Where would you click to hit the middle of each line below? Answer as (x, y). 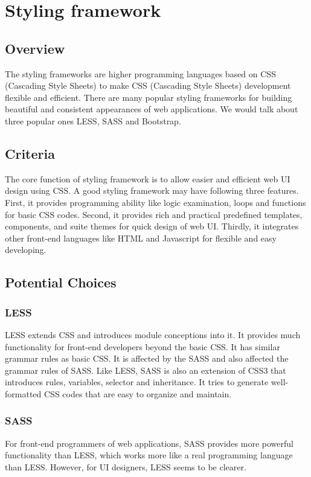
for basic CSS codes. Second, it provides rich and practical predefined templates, (154, 214)
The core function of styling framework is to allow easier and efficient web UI (148, 178)
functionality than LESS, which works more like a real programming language (149, 455)
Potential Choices (61, 282)
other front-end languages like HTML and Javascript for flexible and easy (141, 238)
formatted (23, 393)
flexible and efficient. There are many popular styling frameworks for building (149, 97)
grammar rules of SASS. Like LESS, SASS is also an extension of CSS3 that (146, 370)
